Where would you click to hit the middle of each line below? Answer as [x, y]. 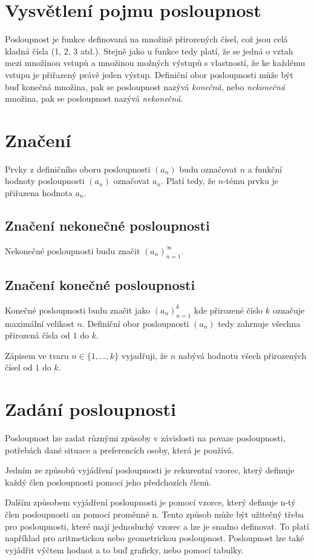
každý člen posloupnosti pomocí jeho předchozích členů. [108, 482]
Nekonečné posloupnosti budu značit [73, 250]
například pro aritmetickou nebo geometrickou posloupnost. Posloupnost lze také [155, 538]
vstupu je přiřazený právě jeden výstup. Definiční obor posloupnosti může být [149, 74]
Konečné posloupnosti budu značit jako [78, 310]
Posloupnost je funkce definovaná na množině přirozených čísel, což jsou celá [146, 39]
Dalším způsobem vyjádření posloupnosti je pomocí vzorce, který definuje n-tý [150, 502]
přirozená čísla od [38, 335]
